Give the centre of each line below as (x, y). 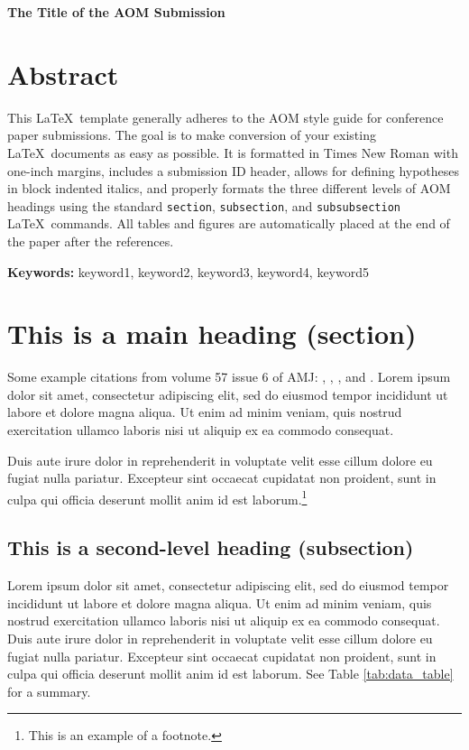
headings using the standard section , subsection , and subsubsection (204, 205)
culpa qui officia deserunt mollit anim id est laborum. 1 (157, 497)
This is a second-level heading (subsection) (211, 547)
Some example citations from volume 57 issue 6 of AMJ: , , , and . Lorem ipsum (229, 377)
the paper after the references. (91, 241)
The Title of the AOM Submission (116, 12)
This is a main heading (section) (212, 333)
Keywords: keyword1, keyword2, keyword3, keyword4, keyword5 (188, 271)
